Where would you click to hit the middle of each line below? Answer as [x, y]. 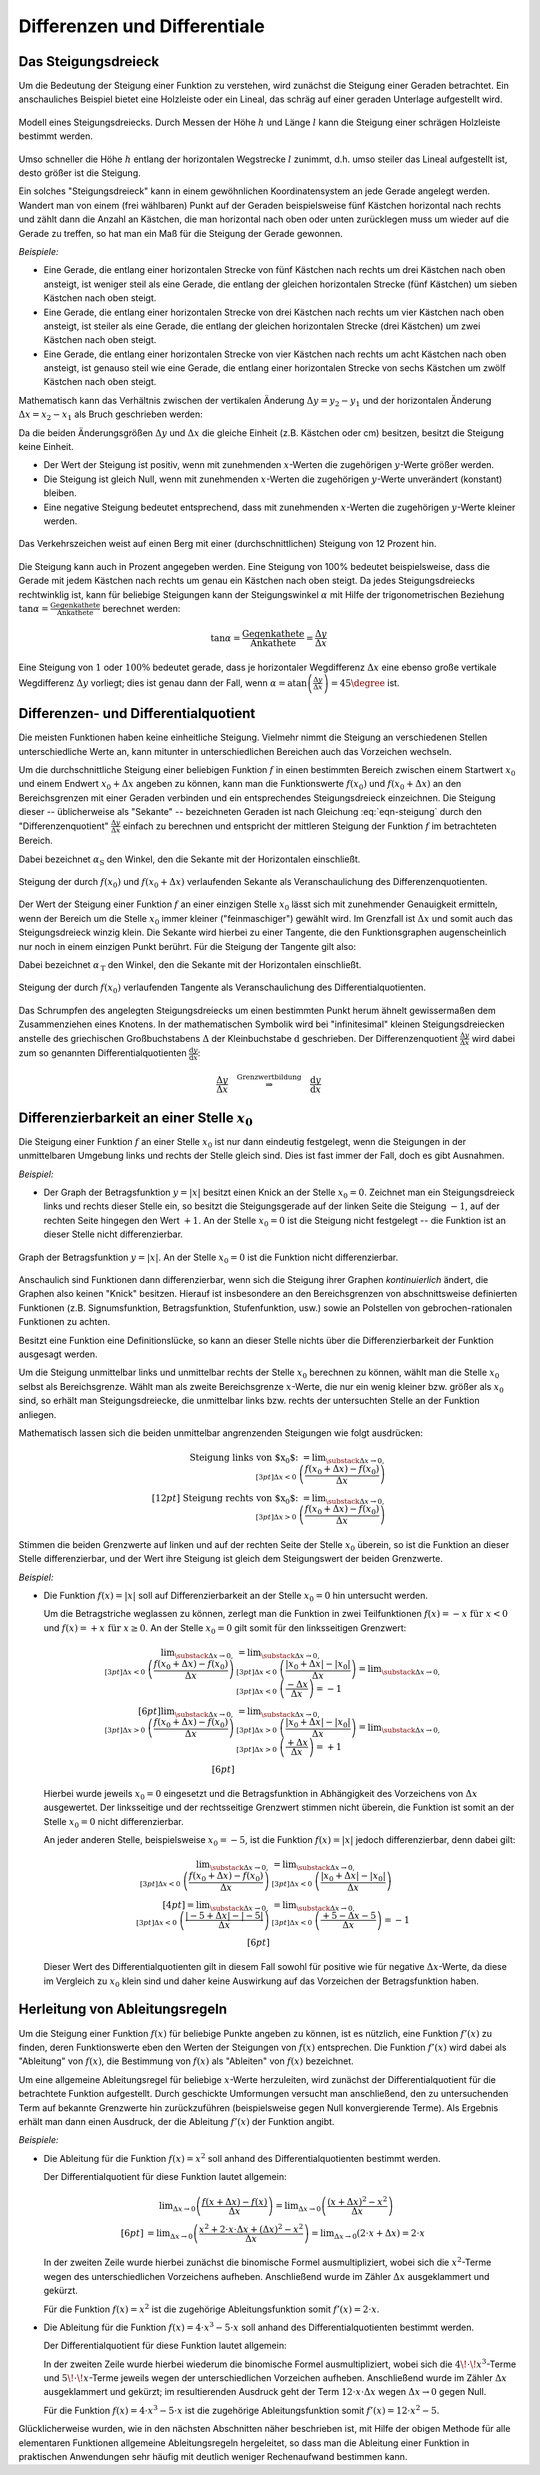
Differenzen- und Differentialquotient [137, 713]
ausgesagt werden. [58, 1354]
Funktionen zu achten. [64, 1322]
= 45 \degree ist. [365, 682]
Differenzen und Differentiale [141, 26]
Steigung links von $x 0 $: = [250, 1458]
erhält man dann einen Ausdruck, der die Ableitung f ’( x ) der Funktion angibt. [176, 2121]
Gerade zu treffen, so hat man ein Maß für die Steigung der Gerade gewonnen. [181, 233]
